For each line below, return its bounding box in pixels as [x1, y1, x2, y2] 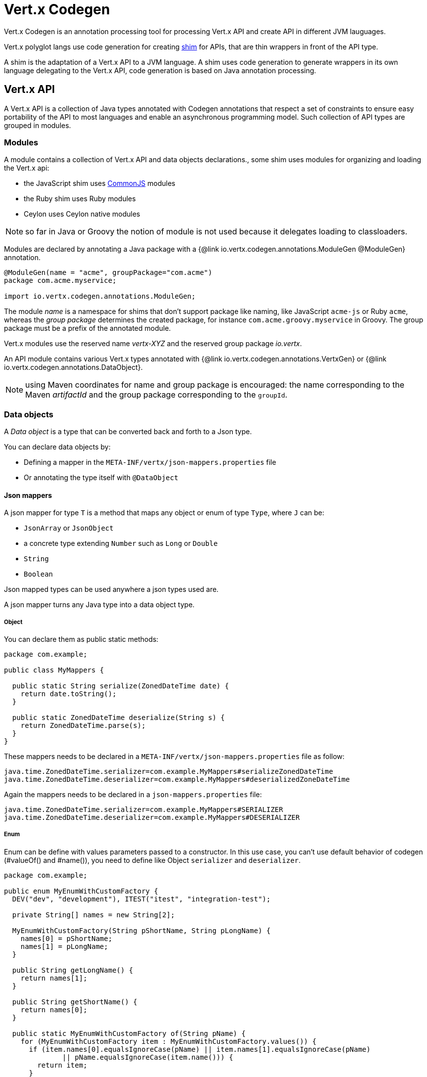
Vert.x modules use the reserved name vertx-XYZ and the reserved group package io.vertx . [4, 339, 302, 348]
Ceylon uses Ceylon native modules [24, 210, 140, 219]
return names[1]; [20, 974, 87, 982]
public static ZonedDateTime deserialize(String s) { [12, 714, 225, 722]
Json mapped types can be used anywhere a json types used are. [4, 585, 219, 594]
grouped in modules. [4, 121, 71, 130]
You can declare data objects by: [4, 443, 111, 451]
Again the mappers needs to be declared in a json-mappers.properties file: [4, 790, 262, 799]
